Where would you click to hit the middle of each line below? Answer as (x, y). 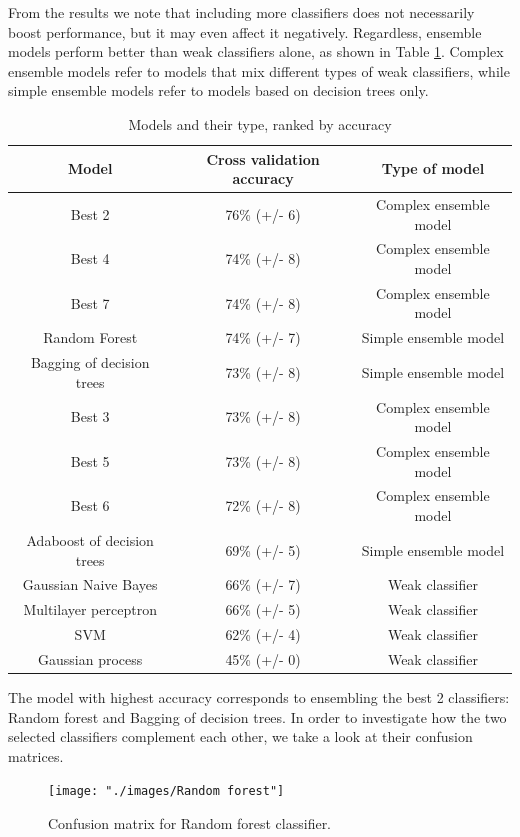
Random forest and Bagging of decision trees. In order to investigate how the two (257, 716)
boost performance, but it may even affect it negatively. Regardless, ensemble (245, 31)
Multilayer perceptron (90, 609)
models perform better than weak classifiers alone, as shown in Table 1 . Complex (256, 51)
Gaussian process (90, 658)
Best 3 (90, 416)
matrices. (36, 755)
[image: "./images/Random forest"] (166, 791)
